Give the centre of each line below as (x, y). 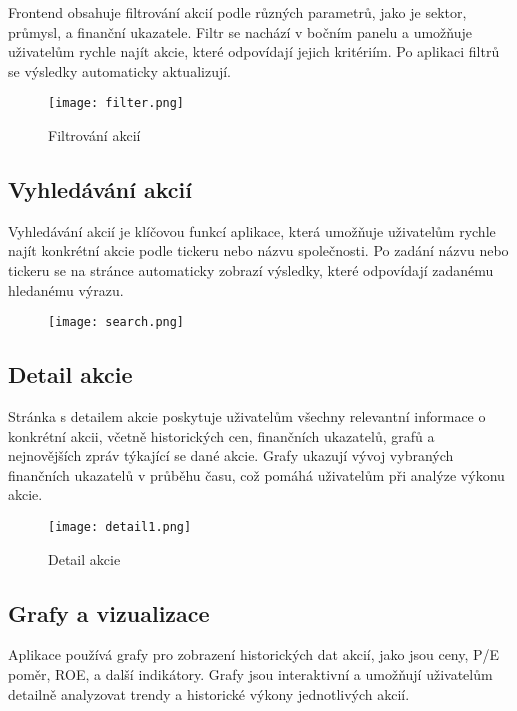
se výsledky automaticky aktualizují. (120, 70)
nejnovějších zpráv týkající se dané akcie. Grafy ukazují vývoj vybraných (231, 455)
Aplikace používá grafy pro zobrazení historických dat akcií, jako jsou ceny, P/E (254, 654)
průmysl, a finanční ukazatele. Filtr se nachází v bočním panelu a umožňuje (240, 31)
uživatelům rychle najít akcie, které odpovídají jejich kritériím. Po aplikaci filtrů (254, 51)
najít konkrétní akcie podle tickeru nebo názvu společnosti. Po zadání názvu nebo (258, 250)
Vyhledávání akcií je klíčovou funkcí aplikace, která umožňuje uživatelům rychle (252, 230)
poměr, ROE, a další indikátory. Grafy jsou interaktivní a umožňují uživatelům (250, 674)
